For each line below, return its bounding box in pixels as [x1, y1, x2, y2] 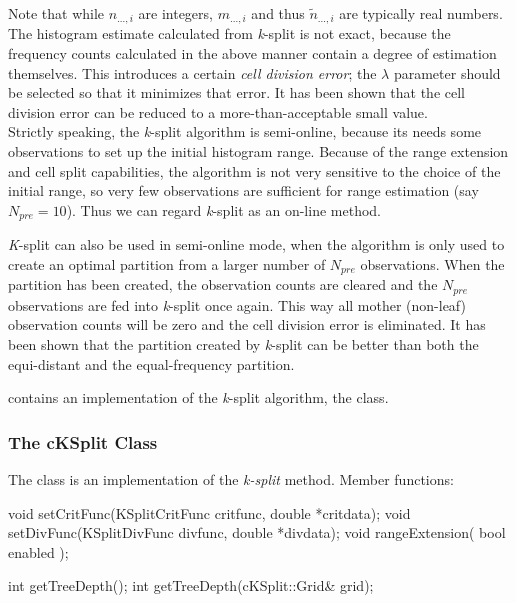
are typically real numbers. [339, 3, 503, 23]
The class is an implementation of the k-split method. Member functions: [8, 468, 454, 489]
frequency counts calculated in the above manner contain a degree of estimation [8, 43, 497, 64]
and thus [251, 3, 305, 23]
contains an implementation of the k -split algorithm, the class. [8, 387, 389, 408]
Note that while [8, 3, 105, 23]
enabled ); [8, 541, 69, 562]
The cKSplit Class [8, 429, 158, 454]
